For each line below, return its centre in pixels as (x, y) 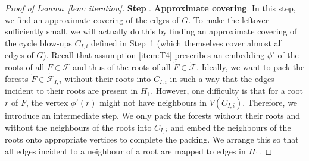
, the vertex (47, 102)
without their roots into (108, 78)
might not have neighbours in (153, 102)
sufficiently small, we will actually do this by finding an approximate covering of (151, 31)
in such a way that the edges (222, 78)
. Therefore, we (270, 102)
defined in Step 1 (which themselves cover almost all (187, 42)
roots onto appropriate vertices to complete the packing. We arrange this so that (152, 139)
